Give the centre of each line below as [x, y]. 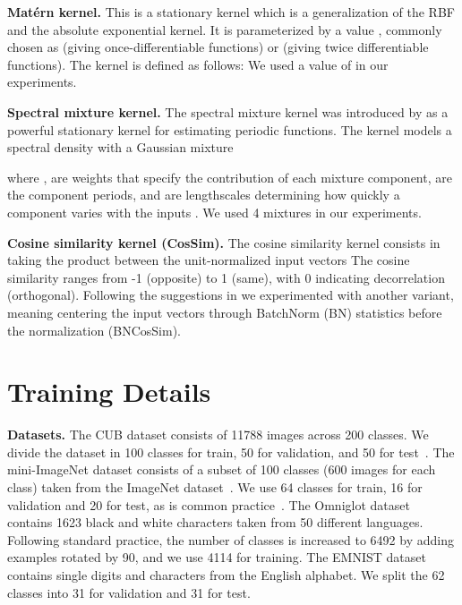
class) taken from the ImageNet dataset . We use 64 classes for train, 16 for [215, 487]
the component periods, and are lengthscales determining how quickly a [204, 195]
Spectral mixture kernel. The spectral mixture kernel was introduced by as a [228, 111]
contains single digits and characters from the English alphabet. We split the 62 [226, 574]
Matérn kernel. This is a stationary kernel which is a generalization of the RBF [231, 12]
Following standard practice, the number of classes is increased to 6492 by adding [231, 539]
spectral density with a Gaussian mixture [120, 147]
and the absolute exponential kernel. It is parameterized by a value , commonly [225, 29]
